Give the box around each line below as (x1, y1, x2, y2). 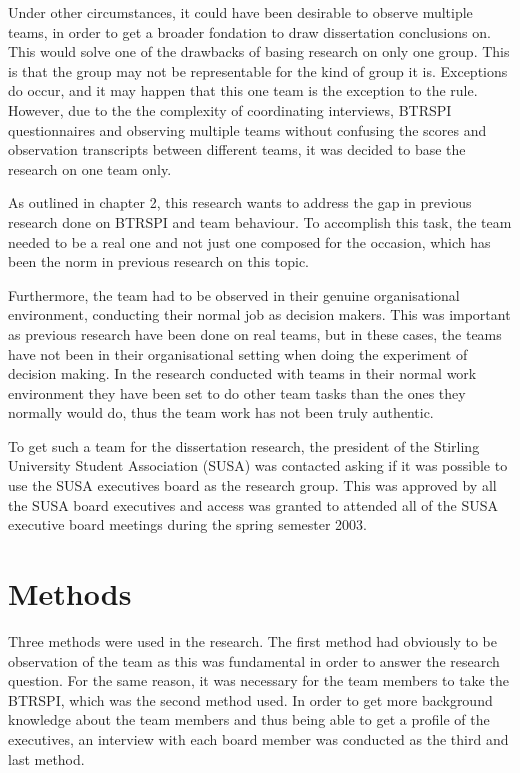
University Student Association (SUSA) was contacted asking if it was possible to (8, 455, 508, 476)
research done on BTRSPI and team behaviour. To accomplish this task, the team (8, 211, 512, 232)
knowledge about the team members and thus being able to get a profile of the (8, 709, 490, 730)
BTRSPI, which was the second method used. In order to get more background (8, 689, 493, 710)
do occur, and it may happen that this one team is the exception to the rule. (8, 80, 478, 101)
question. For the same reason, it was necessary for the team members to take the (8, 670, 509, 691)
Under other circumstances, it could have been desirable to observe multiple (8, 2, 473, 22)
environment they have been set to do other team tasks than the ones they (8, 382, 466, 403)
